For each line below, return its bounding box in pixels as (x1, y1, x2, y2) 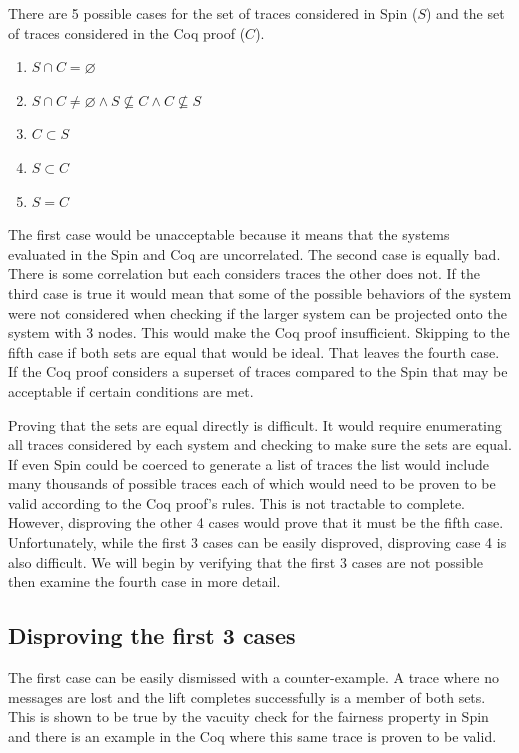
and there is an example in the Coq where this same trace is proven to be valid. (8, 725, 497, 746)
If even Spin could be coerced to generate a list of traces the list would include (8, 453, 489, 474)
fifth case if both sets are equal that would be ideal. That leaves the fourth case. (8, 341, 500, 362)
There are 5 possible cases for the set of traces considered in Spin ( (8, 3, 418, 23)
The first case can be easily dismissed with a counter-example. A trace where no (8, 667, 499, 688)
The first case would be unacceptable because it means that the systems (8, 224, 450, 245)
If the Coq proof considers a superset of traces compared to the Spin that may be (8, 361, 508, 382)
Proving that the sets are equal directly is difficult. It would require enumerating (8, 414, 502, 435)
